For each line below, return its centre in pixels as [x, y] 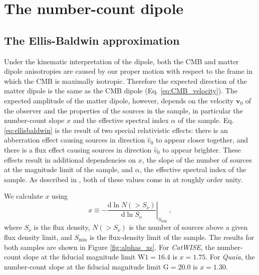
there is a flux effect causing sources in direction [78, 149]
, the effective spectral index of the [193, 169]
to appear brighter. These [202, 149]
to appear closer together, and [202, 140]
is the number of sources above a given [188, 227]
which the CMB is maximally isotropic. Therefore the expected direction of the [125, 81]
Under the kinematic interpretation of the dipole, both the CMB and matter [121, 61]
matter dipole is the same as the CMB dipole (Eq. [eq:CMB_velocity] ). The [121, 91]
